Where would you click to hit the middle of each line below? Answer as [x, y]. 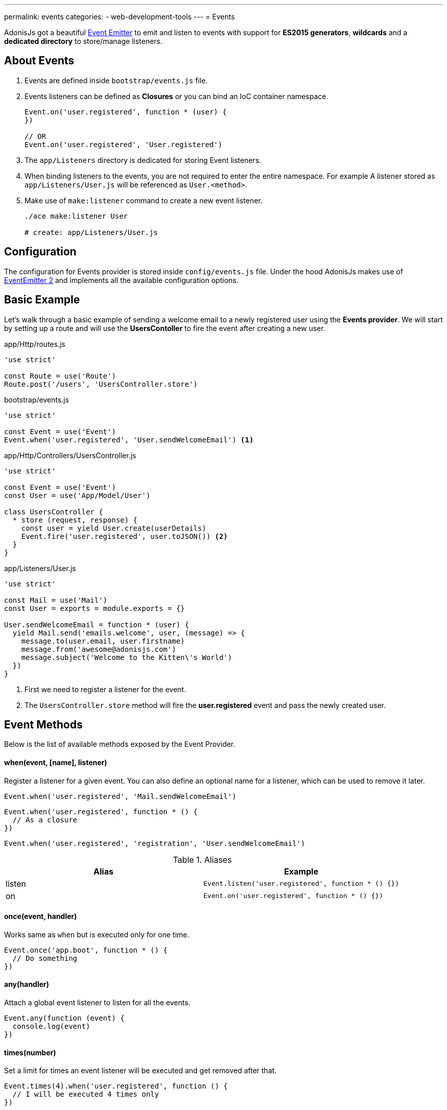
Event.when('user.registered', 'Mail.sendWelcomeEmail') [120, 796]
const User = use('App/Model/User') [77, 495]
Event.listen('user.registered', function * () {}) [301, 884]
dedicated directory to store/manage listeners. [83, 41]
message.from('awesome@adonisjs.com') [99, 649]
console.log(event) [51, 1026]
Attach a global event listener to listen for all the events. [97, 1003]
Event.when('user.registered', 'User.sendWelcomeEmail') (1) [129, 440]
